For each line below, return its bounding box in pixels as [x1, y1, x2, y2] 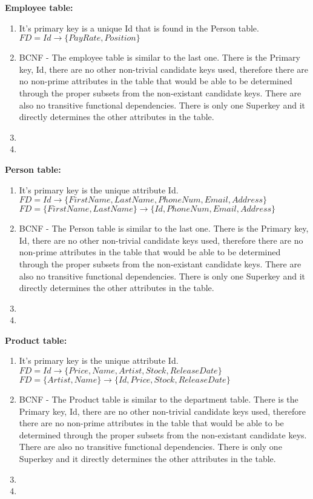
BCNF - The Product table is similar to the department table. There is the [19, 393, 298, 406]
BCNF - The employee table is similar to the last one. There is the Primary [19, 51, 300, 64]
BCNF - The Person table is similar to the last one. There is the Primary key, [19, 222, 309, 235]
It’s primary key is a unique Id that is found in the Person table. [19, 21, 259, 34]
